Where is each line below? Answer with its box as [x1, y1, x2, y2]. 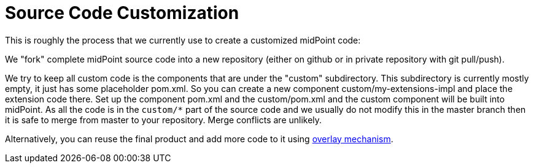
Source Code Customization [5, 2, 239, 23]
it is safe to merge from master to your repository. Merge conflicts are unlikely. [5, 114, 322, 125]
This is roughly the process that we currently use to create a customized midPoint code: [5, 34, 361, 45]
